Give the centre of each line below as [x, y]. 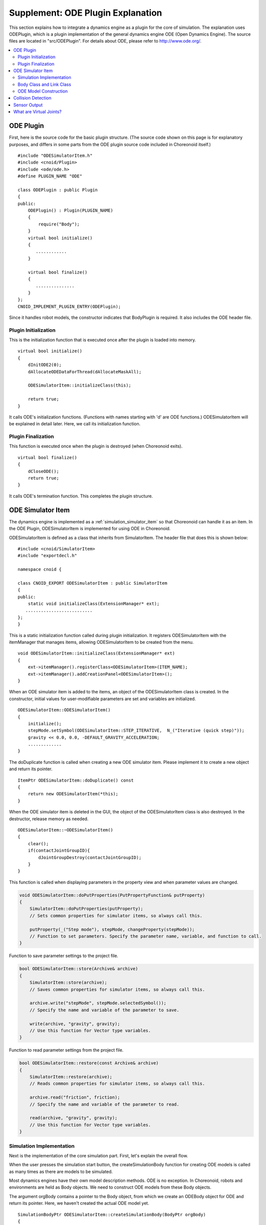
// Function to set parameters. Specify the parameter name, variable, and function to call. [145, 936]
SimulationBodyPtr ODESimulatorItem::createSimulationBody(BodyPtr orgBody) [112, 1214]
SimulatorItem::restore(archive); [71, 1077]
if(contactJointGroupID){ [59, 851]
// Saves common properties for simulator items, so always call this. [117, 989]
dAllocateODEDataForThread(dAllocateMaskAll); [85, 372]
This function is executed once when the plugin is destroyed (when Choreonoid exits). [96, 446]
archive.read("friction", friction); [75, 1097]
